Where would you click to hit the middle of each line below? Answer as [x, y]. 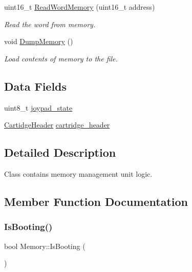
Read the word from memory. [50, 24]
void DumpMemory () [39, 41]
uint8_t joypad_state [38, 107]
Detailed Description [60, 152]
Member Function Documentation [96, 201]
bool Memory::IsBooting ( [45, 246]
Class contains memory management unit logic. [78, 173]
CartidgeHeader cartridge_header [57, 125]
